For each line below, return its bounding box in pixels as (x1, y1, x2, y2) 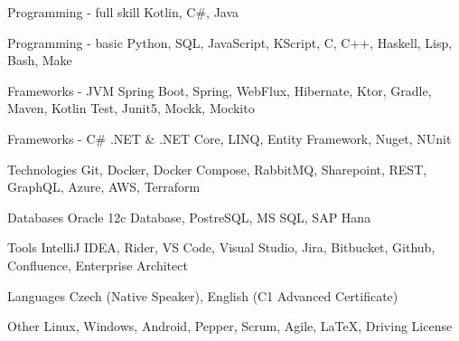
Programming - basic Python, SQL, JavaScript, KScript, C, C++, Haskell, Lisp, (7, 33, 453, 52)
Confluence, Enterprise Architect (7, 255, 188, 274)
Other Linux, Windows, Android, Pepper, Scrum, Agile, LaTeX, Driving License (7, 317, 453, 336)
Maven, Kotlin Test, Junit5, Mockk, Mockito (7, 99, 255, 118)
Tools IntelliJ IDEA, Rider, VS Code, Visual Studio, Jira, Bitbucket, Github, (7, 238, 436, 257)
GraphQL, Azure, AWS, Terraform (7, 177, 201, 196)
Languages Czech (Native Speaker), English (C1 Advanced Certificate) (7, 286, 398, 305)
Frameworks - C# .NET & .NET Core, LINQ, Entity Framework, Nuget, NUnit (7, 128, 452, 147)
